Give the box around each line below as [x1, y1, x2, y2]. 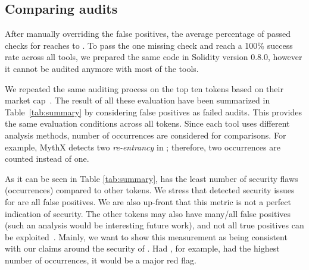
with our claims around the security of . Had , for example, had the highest [5, 242, 280, 255]
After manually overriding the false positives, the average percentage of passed [5, 27, 291, 40]
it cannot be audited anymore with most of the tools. [5, 62, 199, 74]
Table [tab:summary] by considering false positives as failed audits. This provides [5, 105, 302, 118]
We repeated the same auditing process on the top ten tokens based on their [5, 82, 283, 95]
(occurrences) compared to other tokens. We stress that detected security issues [5, 184, 295, 196]
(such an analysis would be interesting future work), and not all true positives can [5, 219, 304, 231]
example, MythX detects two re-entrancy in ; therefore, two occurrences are [5, 140, 280, 153]
